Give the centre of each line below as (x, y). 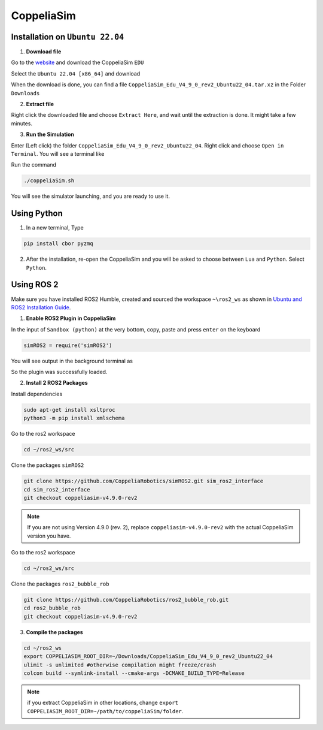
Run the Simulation (50, 134)
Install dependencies (37, 394)
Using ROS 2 (35, 285)
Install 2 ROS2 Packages (57, 383)
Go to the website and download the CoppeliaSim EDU (77, 62)
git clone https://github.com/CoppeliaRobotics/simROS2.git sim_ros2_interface (144, 481)
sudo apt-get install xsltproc (70, 410)
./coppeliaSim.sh (49, 181)
